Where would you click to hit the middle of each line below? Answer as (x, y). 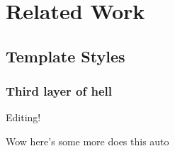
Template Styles (66, 56)
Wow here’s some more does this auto (87, 141)
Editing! (23, 117)
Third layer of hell (59, 91)
